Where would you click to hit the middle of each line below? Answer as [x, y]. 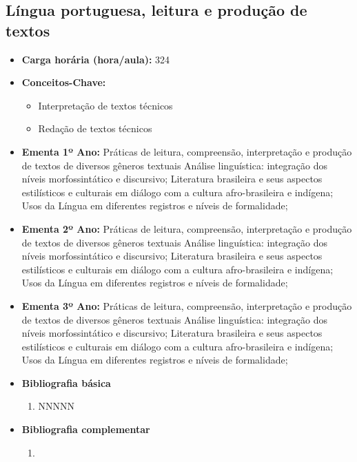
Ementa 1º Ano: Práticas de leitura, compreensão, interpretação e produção [187, 151]
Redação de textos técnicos [95, 128]
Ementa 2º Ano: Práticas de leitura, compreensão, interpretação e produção [187, 228]
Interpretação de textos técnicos [105, 105]
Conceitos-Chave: [64, 82]
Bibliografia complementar [86, 429]
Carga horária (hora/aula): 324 [96, 59]
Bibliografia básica [66, 382]
